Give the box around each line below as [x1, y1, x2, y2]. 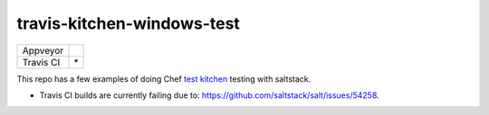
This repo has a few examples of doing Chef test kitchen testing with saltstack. [16, 73, 312, 84]
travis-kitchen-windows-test [16, 13, 240, 33]
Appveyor [22, 44, 64, 57]
